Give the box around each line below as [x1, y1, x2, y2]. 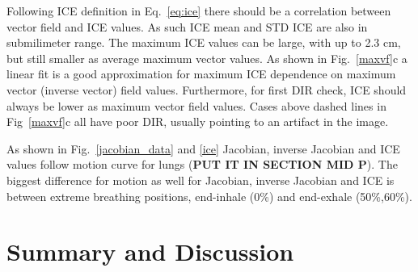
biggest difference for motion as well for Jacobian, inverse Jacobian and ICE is [6, 171, 395, 188]
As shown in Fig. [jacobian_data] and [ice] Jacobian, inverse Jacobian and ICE [6, 140, 400, 157]
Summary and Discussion [6, 235, 294, 268]
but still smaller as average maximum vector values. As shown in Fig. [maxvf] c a [6, 49, 407, 66]
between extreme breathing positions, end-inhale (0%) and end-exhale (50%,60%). [6, 187, 412, 204]
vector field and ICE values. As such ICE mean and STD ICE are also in [6, 18, 368, 35]
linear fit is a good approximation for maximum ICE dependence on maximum [6, 65, 396, 82]
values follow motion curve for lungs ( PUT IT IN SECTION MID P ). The [6, 156, 398, 173]
